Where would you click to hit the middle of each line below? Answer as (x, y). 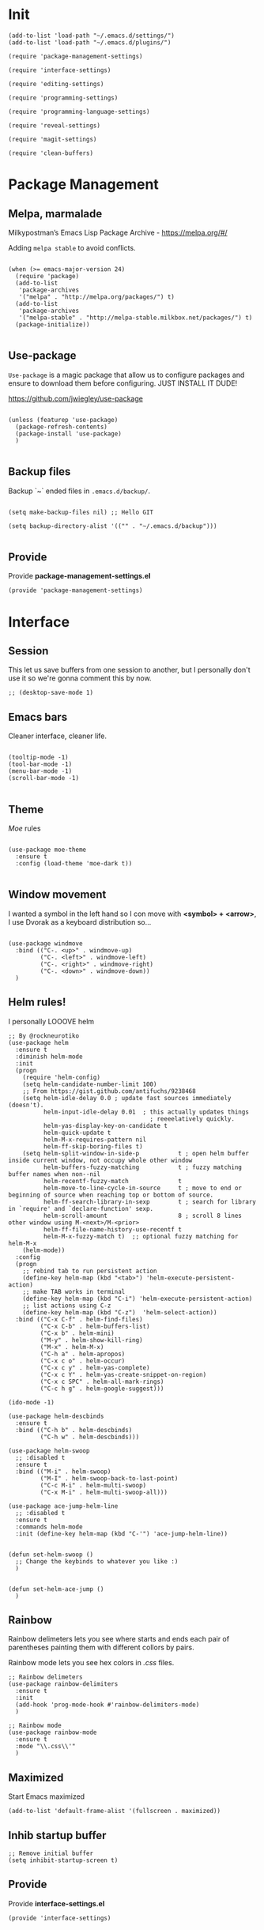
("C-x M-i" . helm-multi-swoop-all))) (104, 1492)
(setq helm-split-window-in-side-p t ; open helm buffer (136, 1153)
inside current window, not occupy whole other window (100, 1160)
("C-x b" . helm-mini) (77, 1333)
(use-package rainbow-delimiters (63, 1684)
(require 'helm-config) (62, 1077)
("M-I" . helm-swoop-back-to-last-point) (109, 1478)
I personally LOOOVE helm (51, 1021)
